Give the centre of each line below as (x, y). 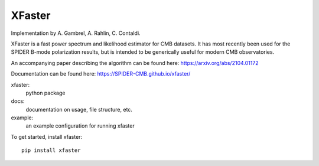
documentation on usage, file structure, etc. (79, 109)
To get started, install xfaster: (47, 136)
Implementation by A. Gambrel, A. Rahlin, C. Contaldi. (76, 33)
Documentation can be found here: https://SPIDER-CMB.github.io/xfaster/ (101, 74)
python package (45, 93)
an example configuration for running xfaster (80, 126)
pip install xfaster (51, 150)
